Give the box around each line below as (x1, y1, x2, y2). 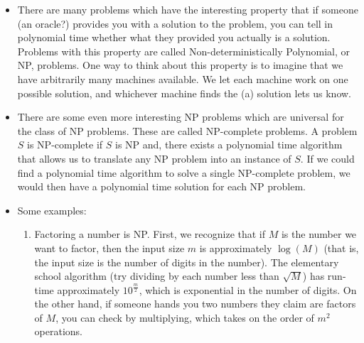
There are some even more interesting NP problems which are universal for (17, 109, 344, 124)
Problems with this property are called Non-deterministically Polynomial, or (17, 43, 350, 58)
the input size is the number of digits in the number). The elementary (34, 254, 339, 269)
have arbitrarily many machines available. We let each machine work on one (17, 71, 348, 86)
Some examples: (17, 202, 87, 217)
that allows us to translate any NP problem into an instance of (17, 151, 291, 165)
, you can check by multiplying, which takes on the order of (55, 310, 314, 325)
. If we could (300, 151, 355, 165)
